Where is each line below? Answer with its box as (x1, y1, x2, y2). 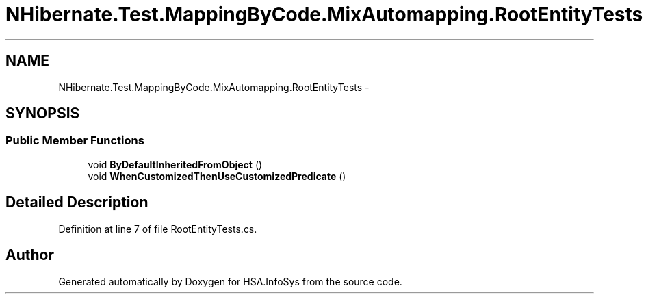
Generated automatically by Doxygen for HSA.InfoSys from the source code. (58, 275, 402, 287)
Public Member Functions (5, 133, 144, 148)
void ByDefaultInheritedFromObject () (88, 158, 263, 170)
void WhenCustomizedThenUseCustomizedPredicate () (88, 170, 346, 182)
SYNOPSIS (5, 105, 80, 122)
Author (5, 246, 54, 264)
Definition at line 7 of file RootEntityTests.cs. (58, 222, 257, 235)
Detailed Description (5, 194, 148, 211)
